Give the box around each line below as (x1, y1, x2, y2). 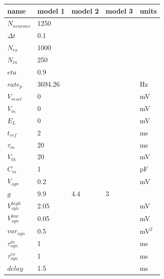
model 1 (37, 5, 65, 16)
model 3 (106, 5, 133, 16)
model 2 (71, 5, 99, 16)
